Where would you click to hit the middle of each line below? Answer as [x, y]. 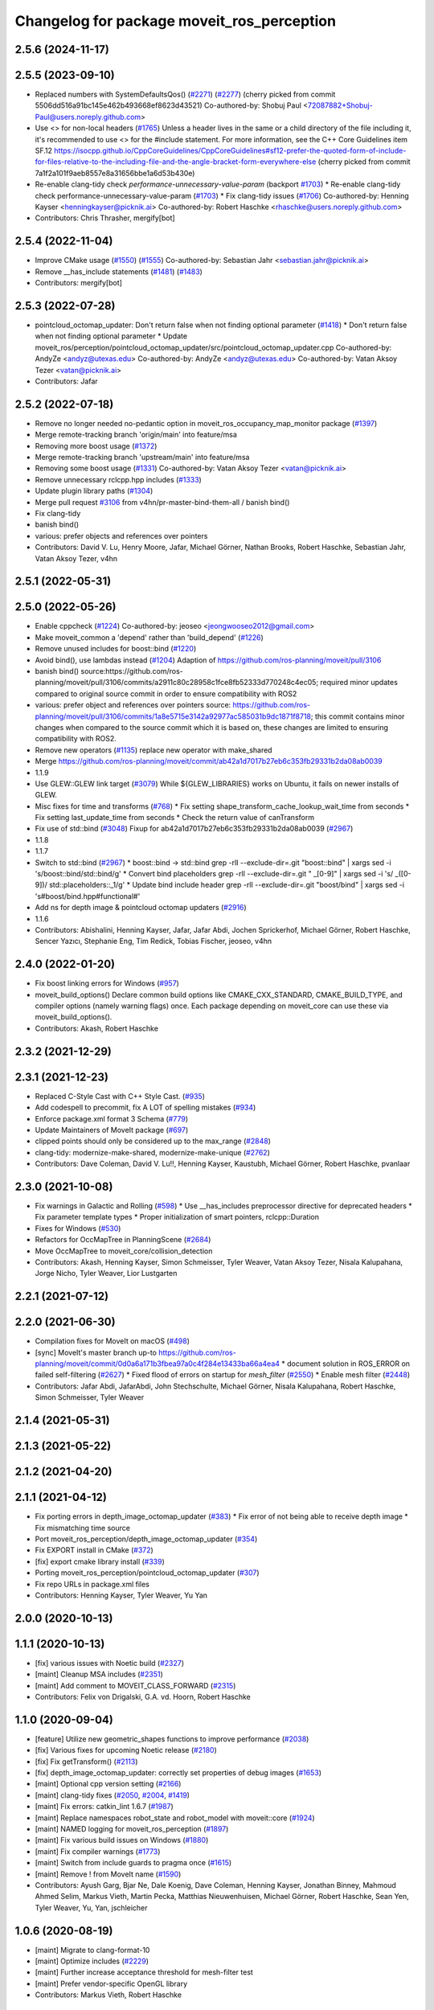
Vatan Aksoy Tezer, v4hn [76, 558]
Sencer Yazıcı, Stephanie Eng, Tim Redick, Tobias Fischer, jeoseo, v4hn [154, 941]
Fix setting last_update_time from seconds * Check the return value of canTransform [175, 818]
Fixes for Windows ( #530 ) [78, 1228]
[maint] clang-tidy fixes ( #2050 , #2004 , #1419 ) [113, 1795]
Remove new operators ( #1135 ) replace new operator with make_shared [154, 750]
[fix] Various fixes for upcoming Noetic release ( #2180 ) [126, 1750]
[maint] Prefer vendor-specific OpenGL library [111, 1983]
